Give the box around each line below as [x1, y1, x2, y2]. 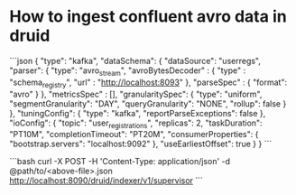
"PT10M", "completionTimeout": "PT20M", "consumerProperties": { [9, 129, 259, 140]
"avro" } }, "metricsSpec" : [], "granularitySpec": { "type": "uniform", [9, 88, 263, 99]
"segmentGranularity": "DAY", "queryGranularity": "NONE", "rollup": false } [9, 97, 287, 109]
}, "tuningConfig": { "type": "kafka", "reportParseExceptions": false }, [9, 107, 266, 118]
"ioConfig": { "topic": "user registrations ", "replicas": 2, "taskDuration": [9, 117, 264, 130]
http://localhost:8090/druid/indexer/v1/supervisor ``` [9, 175, 203, 186]
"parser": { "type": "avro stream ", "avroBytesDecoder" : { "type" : [9, 65, 246, 78]
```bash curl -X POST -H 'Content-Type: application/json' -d [9, 156, 231, 167]
